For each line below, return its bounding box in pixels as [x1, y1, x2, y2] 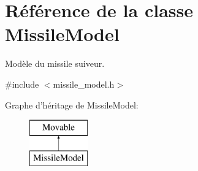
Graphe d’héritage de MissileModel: [5, 98, 139, 111]
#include [5, 77, 39, 90]
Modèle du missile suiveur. [5, 57, 105, 70]
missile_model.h [53, 77, 115, 90]
